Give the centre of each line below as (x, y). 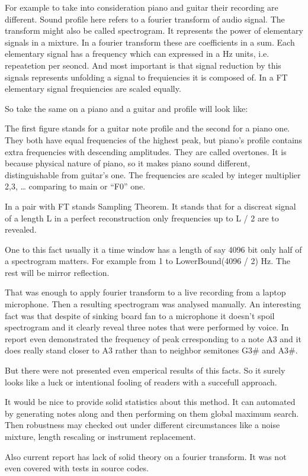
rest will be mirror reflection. (57, 272)
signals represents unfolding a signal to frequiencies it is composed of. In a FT (146, 77)
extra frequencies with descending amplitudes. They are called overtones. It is (146, 151)
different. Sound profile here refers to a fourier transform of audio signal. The (145, 19)
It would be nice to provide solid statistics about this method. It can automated (150, 402)
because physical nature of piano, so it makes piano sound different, (128, 163)
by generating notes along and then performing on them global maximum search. (152, 413)
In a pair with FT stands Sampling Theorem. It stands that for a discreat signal (150, 206)
